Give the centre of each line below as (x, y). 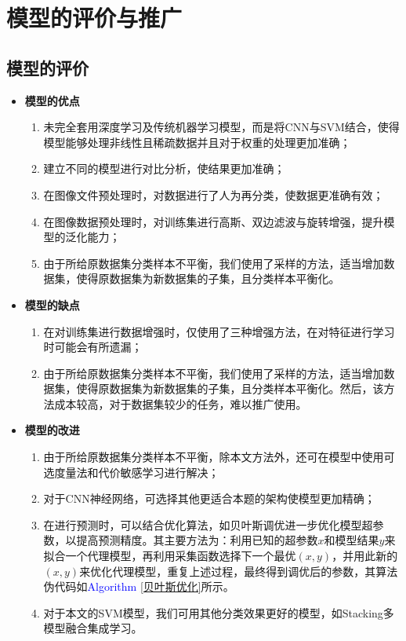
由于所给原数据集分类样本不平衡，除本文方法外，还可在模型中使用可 (219, 457)
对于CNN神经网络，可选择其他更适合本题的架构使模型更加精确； (209, 498)
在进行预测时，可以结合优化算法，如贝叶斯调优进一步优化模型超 (208, 524)
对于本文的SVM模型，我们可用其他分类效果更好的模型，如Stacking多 (219, 612)
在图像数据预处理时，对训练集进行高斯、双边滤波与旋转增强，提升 (214, 221)
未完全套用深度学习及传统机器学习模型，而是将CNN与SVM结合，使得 (221, 127)
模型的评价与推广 (94, 18)
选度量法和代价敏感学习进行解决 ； (131, 472)
